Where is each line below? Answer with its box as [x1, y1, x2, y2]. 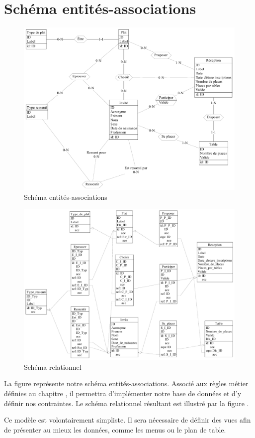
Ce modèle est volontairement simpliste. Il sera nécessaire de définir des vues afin [4, 415, 251, 425]
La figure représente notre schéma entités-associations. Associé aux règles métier [4, 378, 249, 389]
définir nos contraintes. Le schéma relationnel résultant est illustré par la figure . [4, 398, 249, 408]
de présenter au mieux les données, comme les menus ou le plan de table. [4, 424, 226, 435]
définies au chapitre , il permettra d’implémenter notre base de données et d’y [4, 388, 242, 399]
